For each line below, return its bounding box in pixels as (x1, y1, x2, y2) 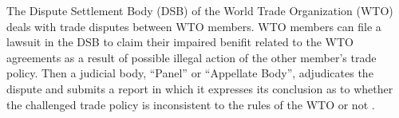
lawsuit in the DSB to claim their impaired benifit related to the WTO (6, 33, 354, 50)
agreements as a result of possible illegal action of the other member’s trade (6, 49, 377, 65)
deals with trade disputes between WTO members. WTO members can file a (6, 18, 381, 34)
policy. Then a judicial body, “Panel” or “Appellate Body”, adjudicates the (6, 65, 373, 81)
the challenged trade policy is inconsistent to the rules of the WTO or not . (6, 96, 375, 112)
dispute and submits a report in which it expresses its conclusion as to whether (6, 80, 393, 96)
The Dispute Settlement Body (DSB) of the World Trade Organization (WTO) (6, 2, 393, 18)
